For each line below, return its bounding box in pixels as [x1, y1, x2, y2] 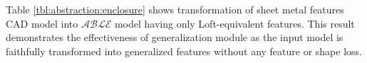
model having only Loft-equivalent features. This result [114, 16, 355, 30]
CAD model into [6, 16, 78, 30]
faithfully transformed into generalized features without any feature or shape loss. [6, 43, 362, 58]
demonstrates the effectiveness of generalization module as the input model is [6, 30, 343, 45]
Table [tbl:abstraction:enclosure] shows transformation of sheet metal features [6, 2, 344, 16]
